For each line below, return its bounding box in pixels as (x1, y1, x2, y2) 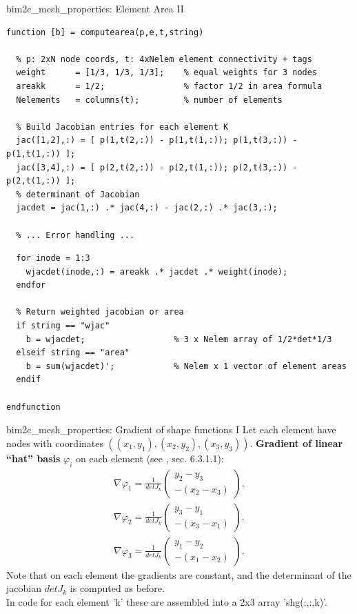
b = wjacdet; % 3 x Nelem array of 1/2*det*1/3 (25, 334, 332, 344)
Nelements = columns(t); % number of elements (16, 95, 283, 105)
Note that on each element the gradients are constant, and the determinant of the (6, 567, 351, 582)
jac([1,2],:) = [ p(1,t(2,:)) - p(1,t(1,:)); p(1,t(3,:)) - (16, 135, 298, 146)
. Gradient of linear (249, 435, 343, 450)
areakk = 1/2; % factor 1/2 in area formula (16, 81, 323, 91)
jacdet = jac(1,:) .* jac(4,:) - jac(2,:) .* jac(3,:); (16, 203, 278, 213)
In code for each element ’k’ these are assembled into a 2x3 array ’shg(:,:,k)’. (6, 594, 327, 608)
